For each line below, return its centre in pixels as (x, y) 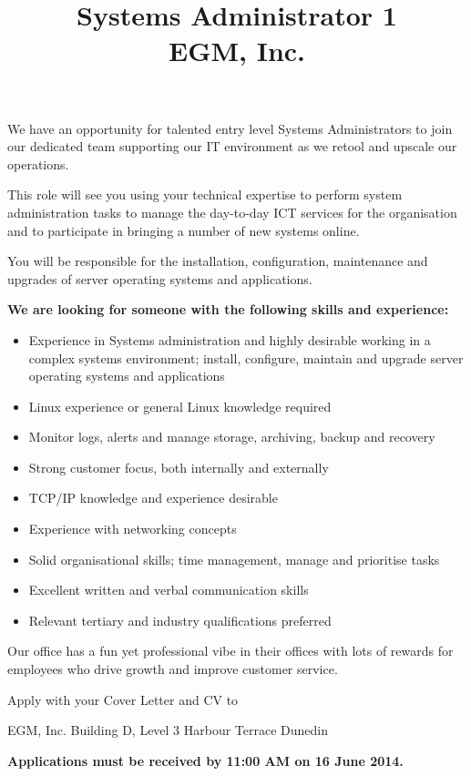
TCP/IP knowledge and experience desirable (153, 498)
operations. (38, 163)
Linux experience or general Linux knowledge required (180, 406)
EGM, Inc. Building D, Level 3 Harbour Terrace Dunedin (168, 730)
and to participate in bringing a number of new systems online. (184, 230)
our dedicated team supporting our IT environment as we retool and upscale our (232, 146)
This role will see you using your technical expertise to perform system (205, 194)
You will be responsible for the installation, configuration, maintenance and (218, 261)
